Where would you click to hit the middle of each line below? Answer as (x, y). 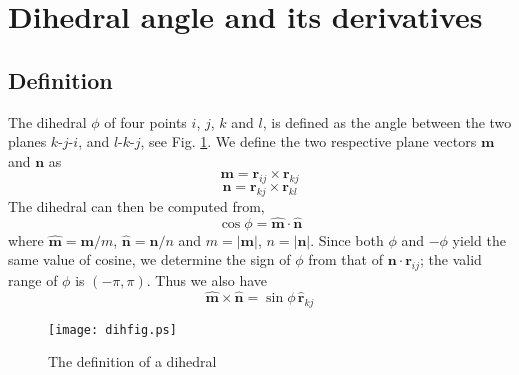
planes (27, 141)
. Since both (347, 239)
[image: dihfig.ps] (112, 329)
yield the (479, 239)
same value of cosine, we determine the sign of (149, 259)
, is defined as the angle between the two (387, 121)
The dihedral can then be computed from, (136, 205)
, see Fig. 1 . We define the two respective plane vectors (308, 141)
